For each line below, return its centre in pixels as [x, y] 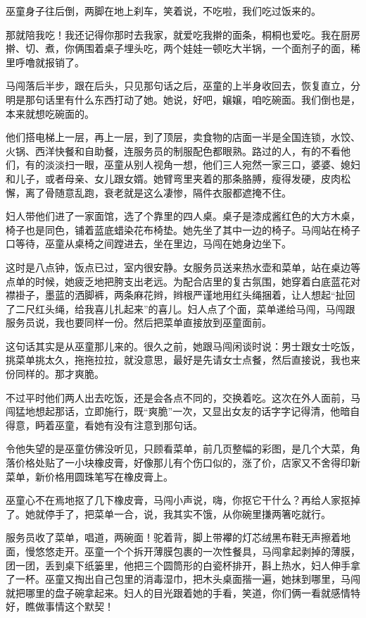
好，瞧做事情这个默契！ [60, 606]
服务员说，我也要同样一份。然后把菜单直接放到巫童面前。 [139, 322]
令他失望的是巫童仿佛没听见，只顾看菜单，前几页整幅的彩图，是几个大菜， [178, 449]
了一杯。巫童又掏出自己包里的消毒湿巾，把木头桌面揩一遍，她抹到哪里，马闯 [183, 579]
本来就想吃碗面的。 [50, 113]
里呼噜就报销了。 [45, 62]
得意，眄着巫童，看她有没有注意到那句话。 [104, 425]
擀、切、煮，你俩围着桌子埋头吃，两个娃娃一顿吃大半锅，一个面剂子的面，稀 [183, 48]
